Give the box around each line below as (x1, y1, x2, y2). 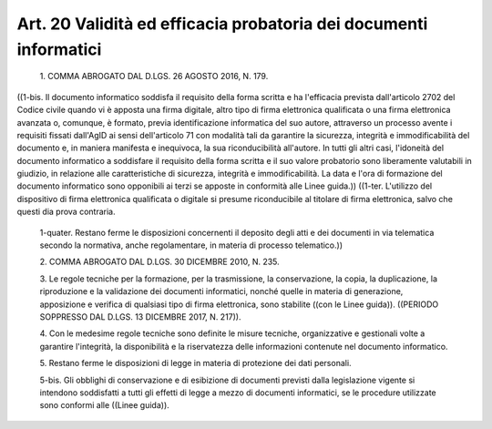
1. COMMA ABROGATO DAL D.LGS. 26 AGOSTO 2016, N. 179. (39, 71, 269, 82)
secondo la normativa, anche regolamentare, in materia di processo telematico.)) (39, 240, 343, 250)
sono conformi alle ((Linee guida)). (39, 400, 170, 411)
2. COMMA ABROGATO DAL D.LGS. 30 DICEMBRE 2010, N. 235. (39, 256, 280, 268)
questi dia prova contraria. (16, 206, 116, 218)
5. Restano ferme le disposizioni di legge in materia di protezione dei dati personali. (39, 358, 352, 369)
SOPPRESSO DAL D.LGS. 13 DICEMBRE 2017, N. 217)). (39, 311, 241, 322)
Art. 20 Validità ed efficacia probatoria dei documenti (16, 14, 428, 34)
